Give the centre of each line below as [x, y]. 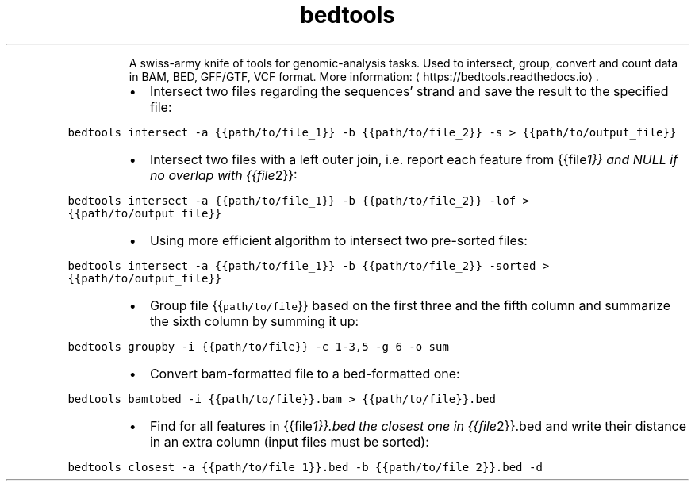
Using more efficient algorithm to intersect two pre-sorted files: [338, 240]
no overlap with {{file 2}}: [223, 175]
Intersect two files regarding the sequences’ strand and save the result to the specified [409, 91]
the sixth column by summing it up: [254, 321]
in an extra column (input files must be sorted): [289, 441]
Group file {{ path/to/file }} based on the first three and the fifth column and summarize [410, 305]
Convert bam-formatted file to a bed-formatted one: [305, 373]
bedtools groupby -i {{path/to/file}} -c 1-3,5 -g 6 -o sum [258, 346]
